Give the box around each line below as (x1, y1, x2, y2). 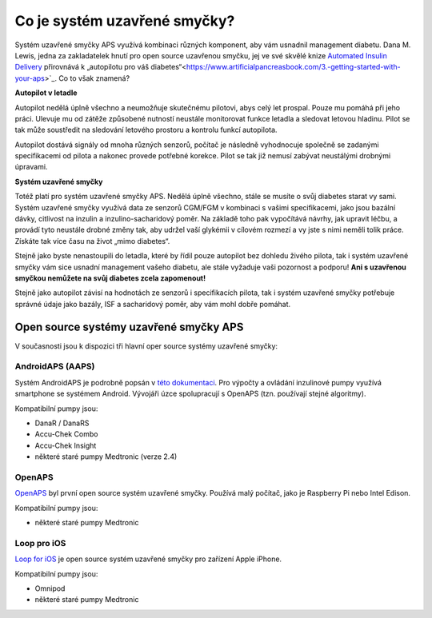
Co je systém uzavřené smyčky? (14, 12, 235, 30)
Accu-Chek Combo (34, 429, 98, 439)
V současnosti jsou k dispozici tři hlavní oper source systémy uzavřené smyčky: (14, 341, 278, 351)
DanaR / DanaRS (34, 418, 90, 428)
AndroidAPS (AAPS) (14, 361, 95, 372)
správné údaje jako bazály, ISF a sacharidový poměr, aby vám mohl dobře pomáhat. (14, 299, 291, 309)
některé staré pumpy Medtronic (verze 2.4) (34, 452, 178, 461)
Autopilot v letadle (14, 88, 78, 98)
